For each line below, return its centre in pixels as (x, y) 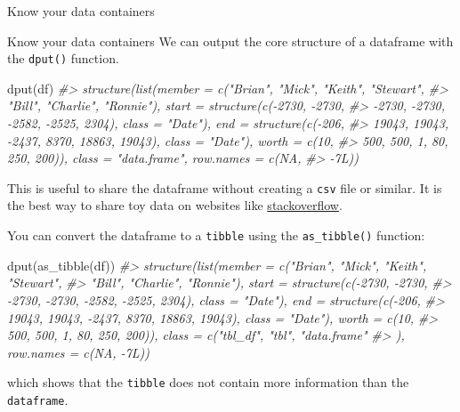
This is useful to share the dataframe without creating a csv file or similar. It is (225, 187)
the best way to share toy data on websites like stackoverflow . (175, 205)
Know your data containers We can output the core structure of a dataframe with (230, 40)
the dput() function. (63, 58)
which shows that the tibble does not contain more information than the (208, 382)
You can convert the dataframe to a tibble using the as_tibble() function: (216, 235)
